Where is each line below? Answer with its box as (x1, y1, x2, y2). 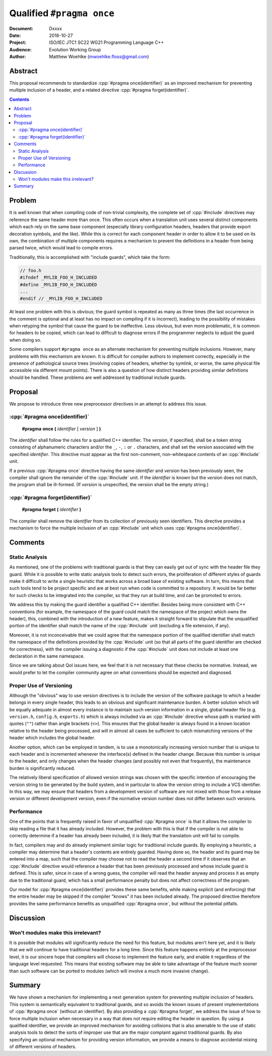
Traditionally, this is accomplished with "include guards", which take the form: (9, 254, 171, 260)
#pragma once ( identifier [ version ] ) (22, 426, 101, 432)
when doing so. (9, 337, 42, 343)
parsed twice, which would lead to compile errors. (9, 245, 113, 251)
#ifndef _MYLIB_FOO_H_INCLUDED (20, 275, 98, 281)
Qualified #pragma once (9, 8, 114, 19)
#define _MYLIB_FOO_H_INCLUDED (20, 282, 98, 287)
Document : (9, 25, 34, 31)
